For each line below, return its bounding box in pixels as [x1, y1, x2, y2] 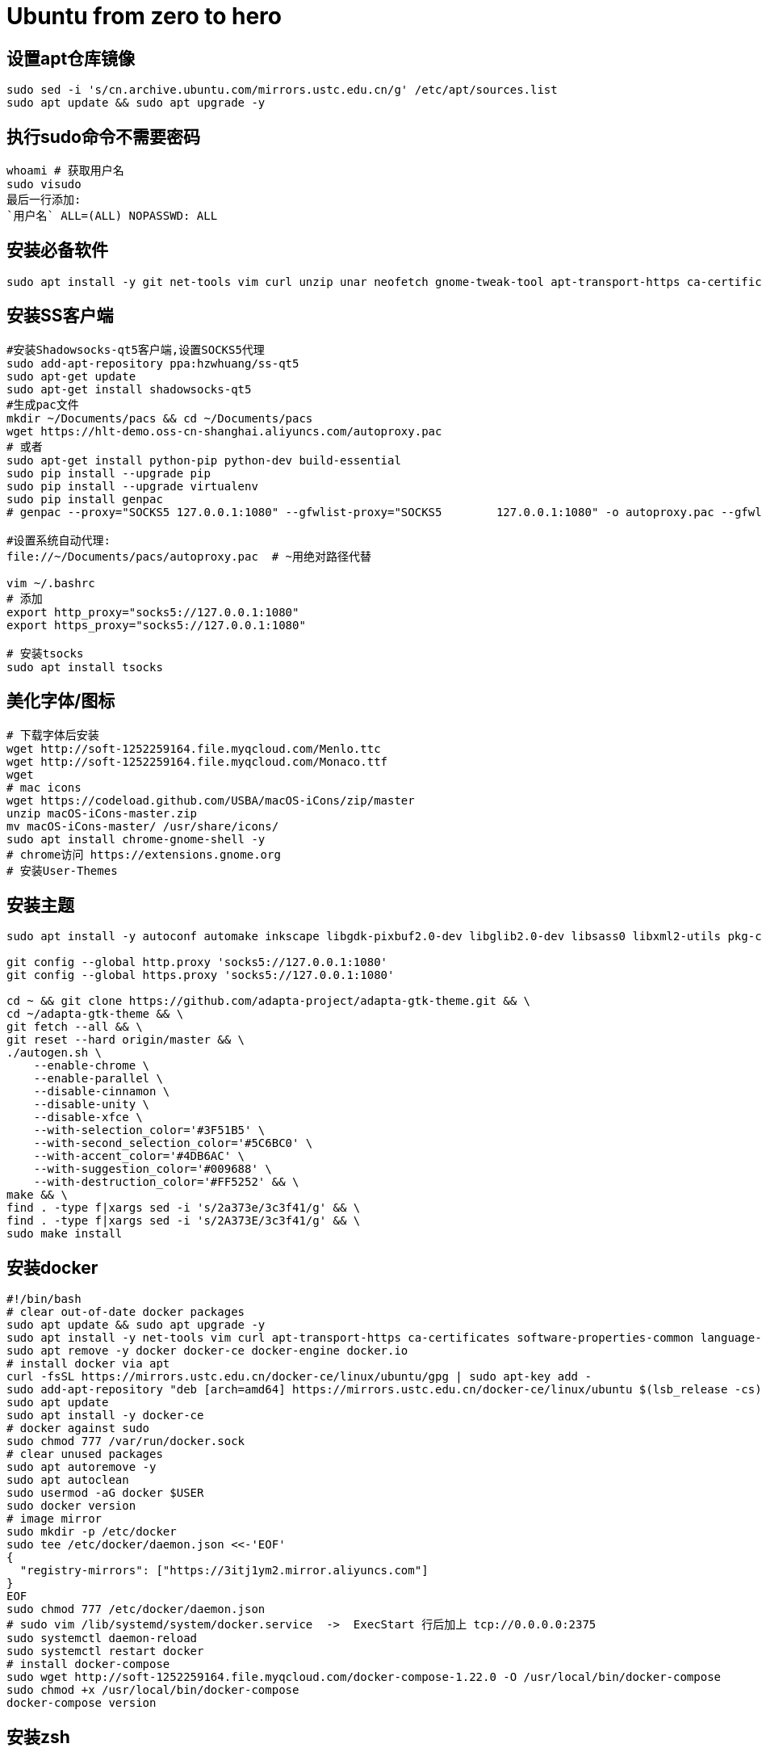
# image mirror [6, 1512, 103, 1526]
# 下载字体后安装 [6, 728, 99, 742]
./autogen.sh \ [6, 1046, 103, 1060]
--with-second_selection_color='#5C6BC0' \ [33, 1136, 313, 1150]
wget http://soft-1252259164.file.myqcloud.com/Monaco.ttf [6, 754, 388, 768]
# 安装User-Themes [6, 863, 118, 877]
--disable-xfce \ [33, 1111, 143, 1124]
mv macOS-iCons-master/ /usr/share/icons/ [6, 819, 279, 833]
